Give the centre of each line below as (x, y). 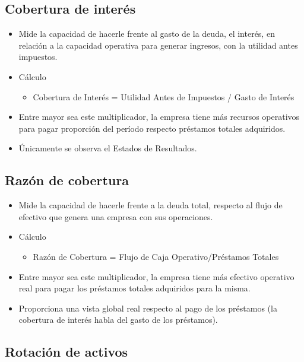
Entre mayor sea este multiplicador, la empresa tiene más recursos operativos (159, 117)
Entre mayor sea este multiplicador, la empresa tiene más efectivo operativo (156, 276)
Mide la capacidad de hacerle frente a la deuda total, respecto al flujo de (151, 205)
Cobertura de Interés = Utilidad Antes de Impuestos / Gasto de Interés (164, 96)
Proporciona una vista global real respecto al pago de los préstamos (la (148, 308)
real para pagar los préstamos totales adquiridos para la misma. (134, 288)
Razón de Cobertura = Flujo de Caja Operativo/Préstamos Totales (156, 256)
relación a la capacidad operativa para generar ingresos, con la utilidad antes (158, 45)
